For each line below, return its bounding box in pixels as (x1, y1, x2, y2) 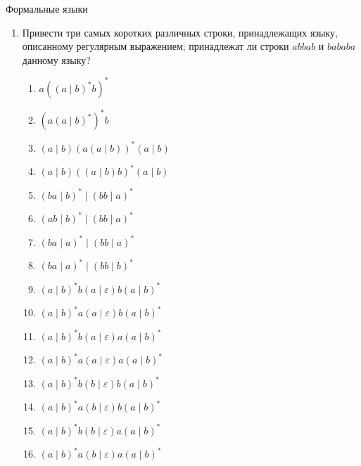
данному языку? (22, 52, 91, 67)
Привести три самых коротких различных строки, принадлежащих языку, (22, 25, 338, 39)
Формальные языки (6, 1, 88, 15)
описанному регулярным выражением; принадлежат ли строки (22, 39, 289, 53)
